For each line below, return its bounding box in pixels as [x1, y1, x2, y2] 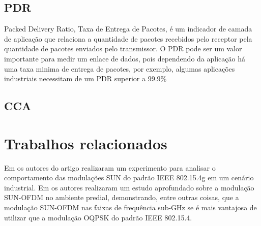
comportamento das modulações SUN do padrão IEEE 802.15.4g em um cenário [4, 172, 254, 183]
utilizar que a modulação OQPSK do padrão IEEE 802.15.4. [4, 212, 192, 222]
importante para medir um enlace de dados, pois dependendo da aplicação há [4, 53, 245, 63]
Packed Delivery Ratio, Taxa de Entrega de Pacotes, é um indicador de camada [4, 23, 252, 34]
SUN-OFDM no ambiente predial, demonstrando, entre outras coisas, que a [4, 192, 239, 203]
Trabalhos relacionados [4, 133, 167, 153]
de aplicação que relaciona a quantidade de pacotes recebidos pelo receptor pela [4, 33, 252, 44]
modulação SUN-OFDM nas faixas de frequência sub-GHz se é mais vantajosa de [4, 202, 257, 213]
